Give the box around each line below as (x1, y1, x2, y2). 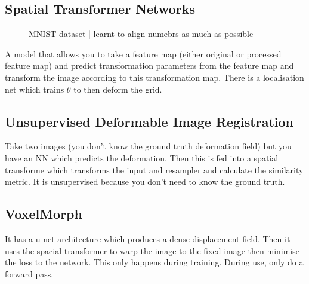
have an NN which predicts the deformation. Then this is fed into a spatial (5, 151, 279, 164)
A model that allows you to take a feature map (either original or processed (5, 47, 282, 60)
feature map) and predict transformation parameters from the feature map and (5, 59, 294, 72)
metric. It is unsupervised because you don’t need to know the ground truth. (5, 175, 285, 188)
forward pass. (5, 267, 54, 280)
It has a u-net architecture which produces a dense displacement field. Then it (5, 232, 291, 245)
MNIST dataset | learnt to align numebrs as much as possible (29, 28, 254, 40)
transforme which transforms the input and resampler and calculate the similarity (5, 163, 304, 176)
